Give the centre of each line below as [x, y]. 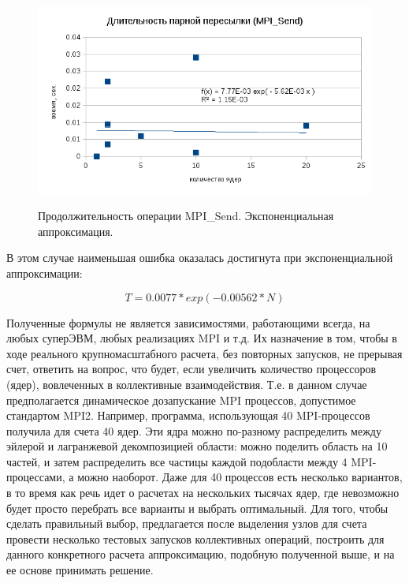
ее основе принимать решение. [80, 570]
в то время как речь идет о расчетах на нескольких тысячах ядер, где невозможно [203, 493]
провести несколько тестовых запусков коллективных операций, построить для [195, 538]
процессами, [36, 477]
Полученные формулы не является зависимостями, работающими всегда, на [188, 322]
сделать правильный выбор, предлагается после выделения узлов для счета [187, 523]
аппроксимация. [76, 231]
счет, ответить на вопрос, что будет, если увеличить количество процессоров [191, 369]
